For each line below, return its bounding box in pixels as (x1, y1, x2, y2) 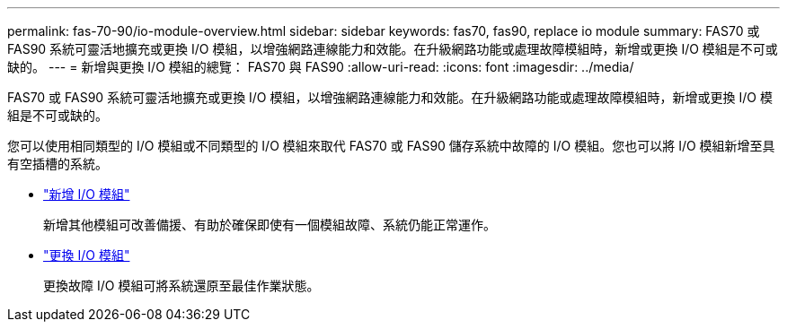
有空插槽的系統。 (7, 156, 108, 171)
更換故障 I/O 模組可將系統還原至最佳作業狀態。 (43, 278, 320, 293)
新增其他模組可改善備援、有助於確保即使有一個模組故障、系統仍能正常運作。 (43, 217, 496, 232)
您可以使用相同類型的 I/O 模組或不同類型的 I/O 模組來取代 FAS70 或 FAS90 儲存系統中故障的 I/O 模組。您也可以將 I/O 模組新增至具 (7, 138, 775, 153)
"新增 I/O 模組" (43, 186, 130, 202)
